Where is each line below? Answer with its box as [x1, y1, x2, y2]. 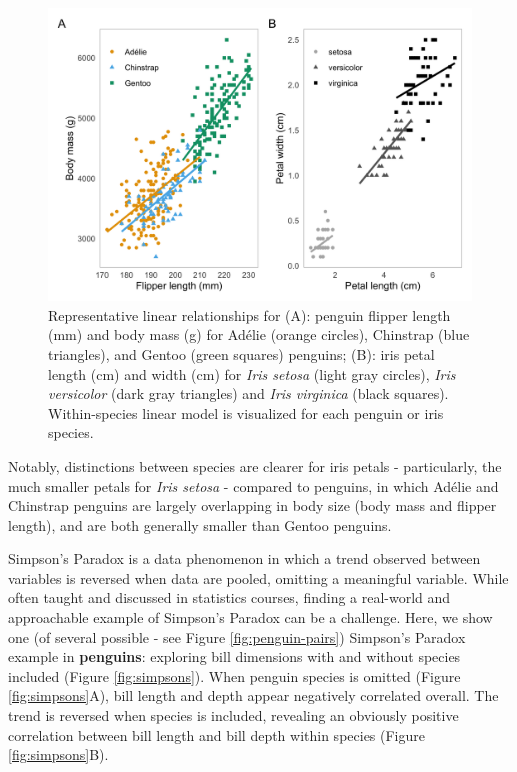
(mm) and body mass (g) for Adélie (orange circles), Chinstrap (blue [48, 324, 470, 345]
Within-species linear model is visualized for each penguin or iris [48, 402, 444, 423]
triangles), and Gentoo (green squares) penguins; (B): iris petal [48, 343, 435, 364]
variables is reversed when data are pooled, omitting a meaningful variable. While [8, 567, 509, 588]
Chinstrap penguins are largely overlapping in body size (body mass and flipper [8, 495, 497, 516]
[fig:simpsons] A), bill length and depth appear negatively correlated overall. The [8, 685, 499, 706]
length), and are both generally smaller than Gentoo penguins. [8, 514, 392, 535]
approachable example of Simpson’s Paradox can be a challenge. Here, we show [8, 607, 493, 628]
